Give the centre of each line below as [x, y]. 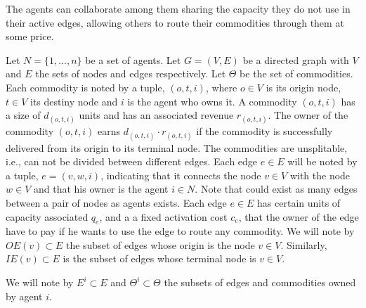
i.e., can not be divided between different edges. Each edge [132, 161]
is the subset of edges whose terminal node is [159, 258]
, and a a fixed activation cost [163, 216]
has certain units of [299, 202]
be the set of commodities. [296, 73]
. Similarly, [304, 244]
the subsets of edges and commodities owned [260, 282]
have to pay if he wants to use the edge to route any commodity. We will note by [180, 231]
